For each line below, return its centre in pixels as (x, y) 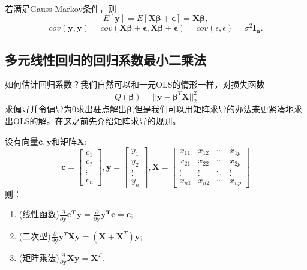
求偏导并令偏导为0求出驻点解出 (66, 109)
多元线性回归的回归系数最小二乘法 (106, 59)
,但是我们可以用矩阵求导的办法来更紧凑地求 (217, 109)
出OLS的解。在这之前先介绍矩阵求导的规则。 (93, 120)
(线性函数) (39, 214)
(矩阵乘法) (39, 257)
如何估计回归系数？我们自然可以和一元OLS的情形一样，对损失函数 (135, 84)
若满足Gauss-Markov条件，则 (61, 8)
